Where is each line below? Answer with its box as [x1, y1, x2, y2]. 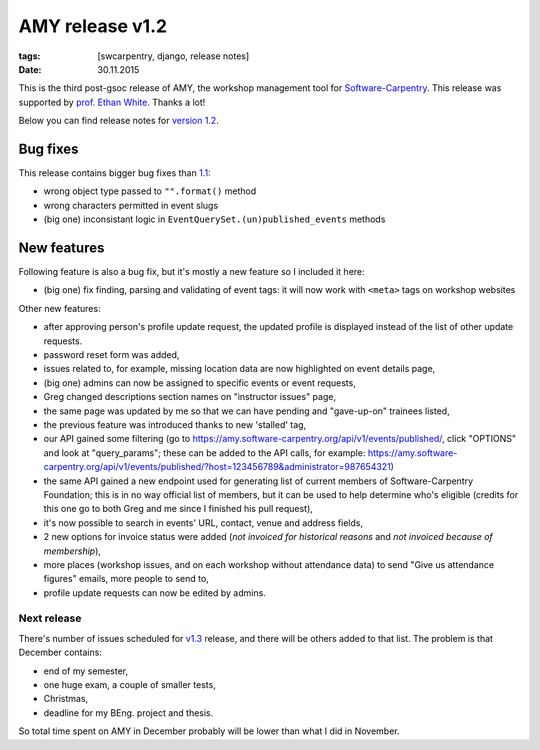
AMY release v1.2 [18, 15, 168, 37]
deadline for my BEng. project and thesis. [43, 706, 214, 719]
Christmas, [43, 693, 89, 705]
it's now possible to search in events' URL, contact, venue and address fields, [43, 516, 364, 529]
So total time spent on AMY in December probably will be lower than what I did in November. [18, 725, 400, 737]
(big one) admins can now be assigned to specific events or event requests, [43, 376, 357, 389]
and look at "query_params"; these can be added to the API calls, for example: [43, 446, 366, 459]
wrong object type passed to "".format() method [43, 185, 257, 197]
